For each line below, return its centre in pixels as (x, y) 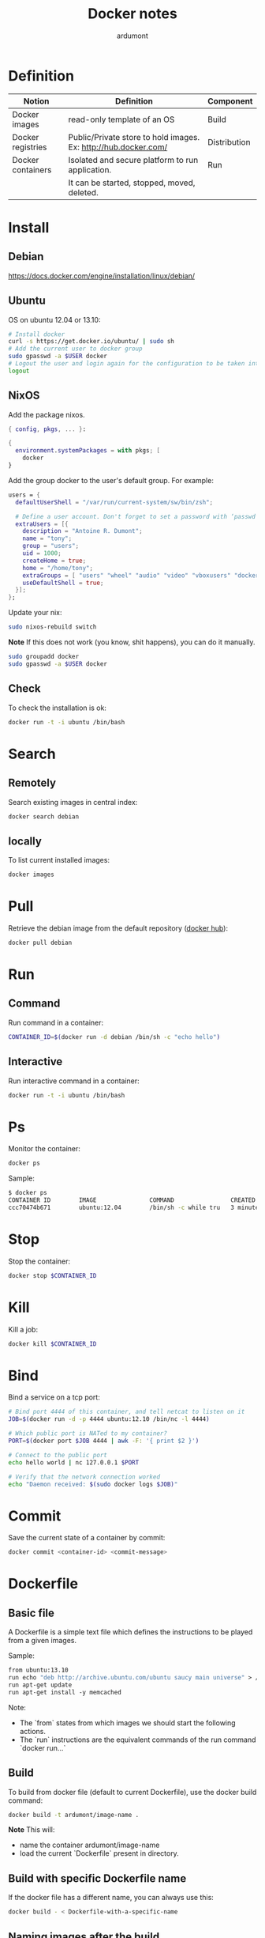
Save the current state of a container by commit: (87, 1538)
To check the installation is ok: (57, 708)
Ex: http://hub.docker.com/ (118, 147)
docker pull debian (40, 943)
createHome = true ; (54, 561)
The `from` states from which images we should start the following (127, 1723)
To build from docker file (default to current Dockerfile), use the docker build (132, 1792)
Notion (36, 101)
